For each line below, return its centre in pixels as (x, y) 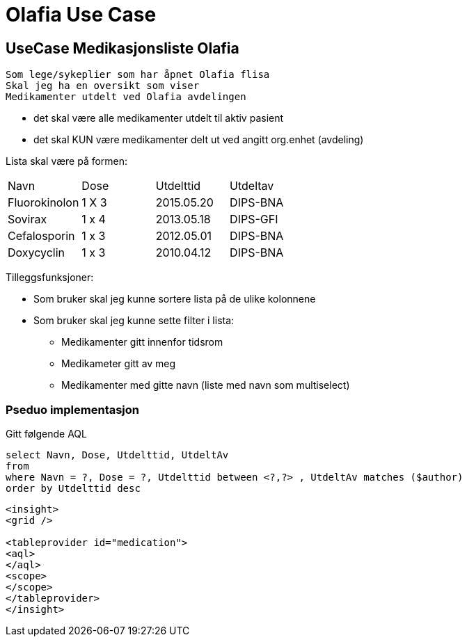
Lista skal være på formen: (67, 161)
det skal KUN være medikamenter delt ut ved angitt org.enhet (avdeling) (199, 140)
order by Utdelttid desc (73, 488)
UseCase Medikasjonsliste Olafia (122, 48)
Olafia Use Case (81, 15)
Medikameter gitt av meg (119, 364)
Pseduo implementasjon (73, 409)
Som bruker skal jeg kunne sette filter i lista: (134, 321)
